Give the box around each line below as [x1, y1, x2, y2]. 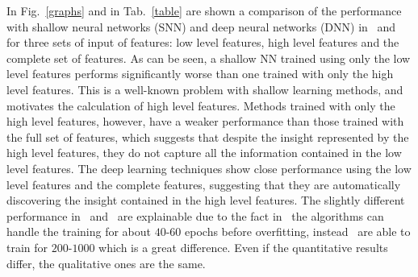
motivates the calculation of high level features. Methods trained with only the [6, 97, 395, 114]
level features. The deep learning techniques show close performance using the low [6, 159, 412, 176]
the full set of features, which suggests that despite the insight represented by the [6, 128, 409, 145]
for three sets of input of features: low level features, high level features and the [6, 34, 399, 51]
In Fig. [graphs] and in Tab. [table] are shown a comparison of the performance [6, 2, 402, 19]
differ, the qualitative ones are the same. [6, 254, 206, 271]
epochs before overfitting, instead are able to [185, 223, 411, 240]
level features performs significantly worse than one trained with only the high [6, 65, 394, 82]
